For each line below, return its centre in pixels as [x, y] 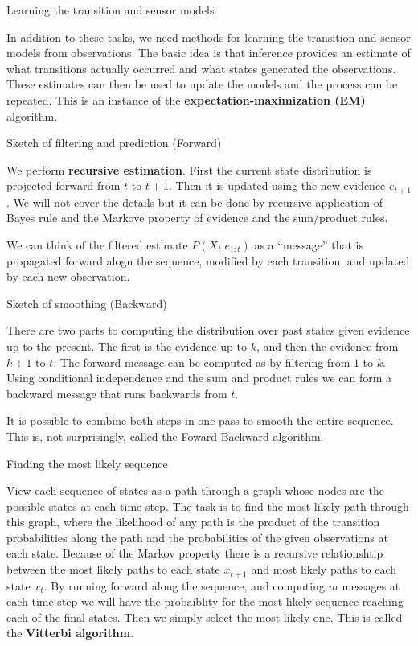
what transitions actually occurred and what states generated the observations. [201, 68]
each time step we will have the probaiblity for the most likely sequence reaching [205, 601]
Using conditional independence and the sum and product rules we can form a [199, 378]
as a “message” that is [309, 244]
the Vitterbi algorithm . [70, 633]
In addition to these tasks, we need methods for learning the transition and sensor [209, 37]
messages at [371, 585]
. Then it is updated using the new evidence [277, 185]
